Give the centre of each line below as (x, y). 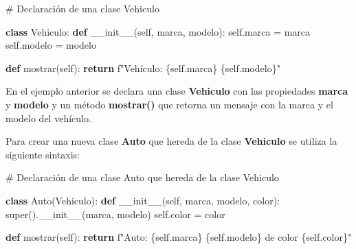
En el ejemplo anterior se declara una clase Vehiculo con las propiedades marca (177, 91)
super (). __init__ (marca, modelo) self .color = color (115, 214)
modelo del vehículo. (48, 118)
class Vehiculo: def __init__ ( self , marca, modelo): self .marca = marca (158, 31)
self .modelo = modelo (51, 45)
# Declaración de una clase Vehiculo (82, 8)
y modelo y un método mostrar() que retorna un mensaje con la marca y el (169, 104)
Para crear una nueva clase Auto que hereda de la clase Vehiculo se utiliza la (171, 141)
